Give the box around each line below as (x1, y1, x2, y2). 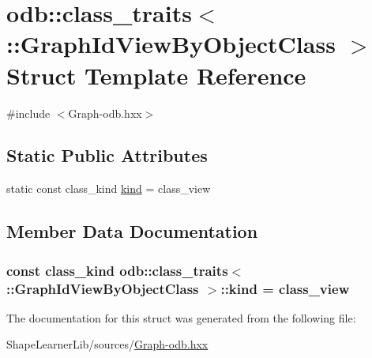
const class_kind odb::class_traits (6, 260, 228, 280)
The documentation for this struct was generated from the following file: (6, 309, 356, 326)
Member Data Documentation (6, 219, 258, 243)
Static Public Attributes (6, 143, 208, 168)
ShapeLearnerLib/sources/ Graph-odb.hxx (6, 336, 209, 352)
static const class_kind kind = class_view (6, 180, 211, 197)
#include (6, 104, 51, 121)
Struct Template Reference (6, 58, 306, 91)
